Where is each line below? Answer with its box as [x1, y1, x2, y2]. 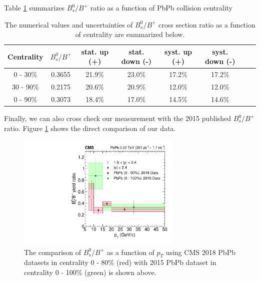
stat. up [81, 46, 108, 56]
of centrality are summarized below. [75, 29, 185, 39]
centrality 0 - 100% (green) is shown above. [24, 266, 156, 277]
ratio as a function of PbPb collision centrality [90, 2, 232, 12]
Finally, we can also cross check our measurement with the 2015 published [4, 113, 231, 123]
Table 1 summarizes [4, 2, 65, 12]
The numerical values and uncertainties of [4, 19, 133, 29]
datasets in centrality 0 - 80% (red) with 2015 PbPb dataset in [24, 257, 216, 267]
